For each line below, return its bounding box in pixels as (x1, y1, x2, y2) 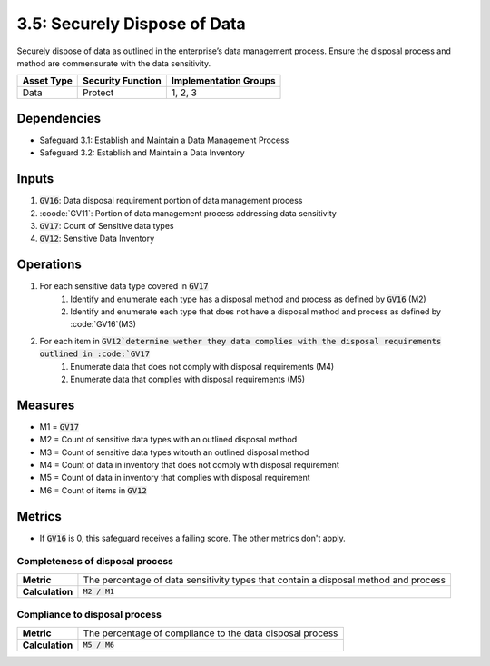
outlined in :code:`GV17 (39, 349, 150, 359)
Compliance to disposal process (16, 609, 162, 621)
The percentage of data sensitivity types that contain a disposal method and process (83, 573, 446, 586)
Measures (16, 397, 75, 413)
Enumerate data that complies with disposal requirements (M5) (70, 373, 306, 384)
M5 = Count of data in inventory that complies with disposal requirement (39, 472, 310, 483)
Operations (16, 257, 82, 273)
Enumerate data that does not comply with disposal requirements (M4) (70, 361, 335, 372)
